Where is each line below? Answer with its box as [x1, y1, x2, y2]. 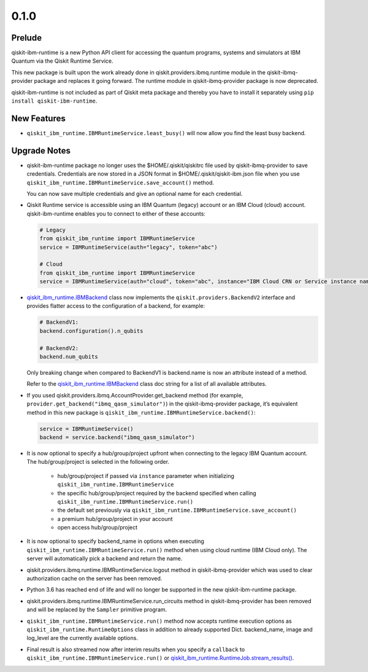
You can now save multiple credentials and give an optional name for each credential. [26, 190, 243, 197]
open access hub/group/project [57, 524, 138, 531]
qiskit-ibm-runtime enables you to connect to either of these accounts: [26, 209, 205, 217]
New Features [11, 113, 66, 123]
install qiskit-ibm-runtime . [11, 97, 98, 104]
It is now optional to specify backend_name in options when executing [26, 537, 205, 545]
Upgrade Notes [11, 145, 71, 156]
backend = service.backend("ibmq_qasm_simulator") [39, 434, 196, 440]
